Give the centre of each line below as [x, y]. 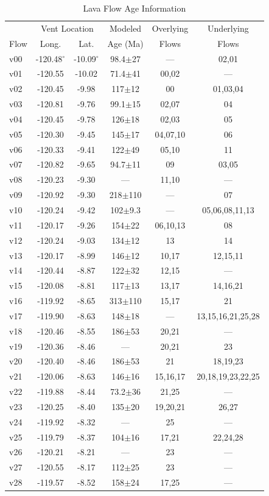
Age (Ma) [125, 43]
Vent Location [67, 28]
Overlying [170, 28]
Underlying [228, 28]
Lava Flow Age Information [134, 8]
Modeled [126, 28]
